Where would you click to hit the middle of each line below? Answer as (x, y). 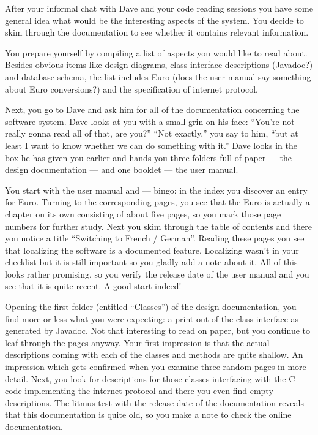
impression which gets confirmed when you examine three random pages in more (156, 367)
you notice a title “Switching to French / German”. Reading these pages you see (155, 238)
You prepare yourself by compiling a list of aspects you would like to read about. (156, 52)
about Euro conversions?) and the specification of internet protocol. (132, 89)
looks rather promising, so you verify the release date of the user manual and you (157, 274)
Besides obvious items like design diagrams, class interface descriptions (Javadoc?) (159, 65)
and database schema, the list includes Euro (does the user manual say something (158, 76)
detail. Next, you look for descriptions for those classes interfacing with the (146, 378)
